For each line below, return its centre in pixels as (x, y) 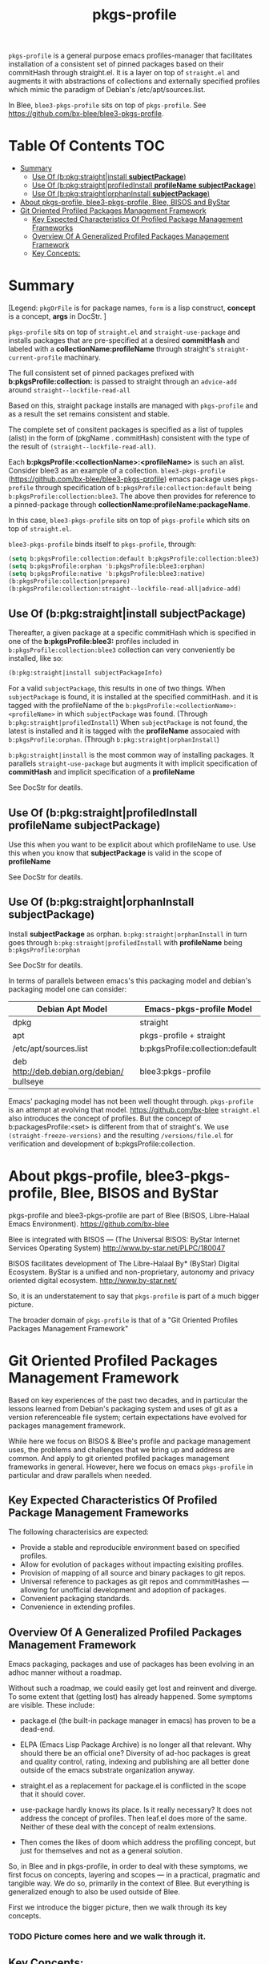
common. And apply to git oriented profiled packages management (119, 1458)
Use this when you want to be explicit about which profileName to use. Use (132, 844)
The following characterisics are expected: (79, 1532)
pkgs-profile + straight (183, 1035)
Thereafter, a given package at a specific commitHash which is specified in (132, 633)
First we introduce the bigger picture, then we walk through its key (118, 1907)
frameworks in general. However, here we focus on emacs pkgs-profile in (131, 1467)
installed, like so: (36, 658)
